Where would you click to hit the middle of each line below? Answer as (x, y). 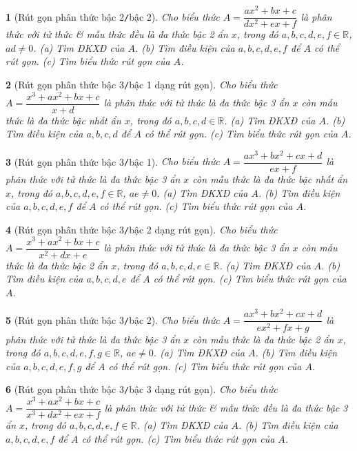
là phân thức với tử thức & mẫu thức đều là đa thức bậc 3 (226, 407)
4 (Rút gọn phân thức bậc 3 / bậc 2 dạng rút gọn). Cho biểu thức (142, 229)
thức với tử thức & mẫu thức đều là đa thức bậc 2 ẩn (117, 34)
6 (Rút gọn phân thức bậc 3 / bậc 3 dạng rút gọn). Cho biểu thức (142, 389)
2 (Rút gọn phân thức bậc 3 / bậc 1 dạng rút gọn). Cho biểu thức (142, 84)
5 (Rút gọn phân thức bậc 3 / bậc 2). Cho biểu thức (113, 319)
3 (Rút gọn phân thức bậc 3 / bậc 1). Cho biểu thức (113, 161)
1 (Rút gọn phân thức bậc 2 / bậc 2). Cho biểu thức (113, 16)
